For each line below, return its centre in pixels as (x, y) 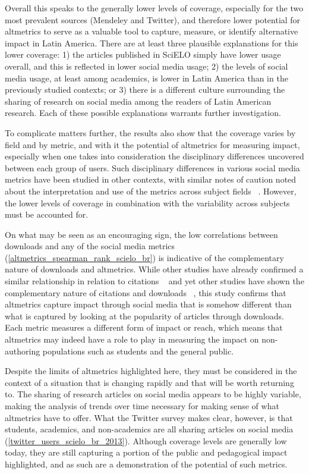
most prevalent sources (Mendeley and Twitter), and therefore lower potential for (153, 19)
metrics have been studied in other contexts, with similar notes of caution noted (151, 179)
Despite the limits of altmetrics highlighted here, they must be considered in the (151, 371)
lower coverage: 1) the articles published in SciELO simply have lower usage (143, 54)
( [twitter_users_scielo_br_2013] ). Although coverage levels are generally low (146, 440)
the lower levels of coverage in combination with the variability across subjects (147, 203)
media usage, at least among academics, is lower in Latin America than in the (146, 78)
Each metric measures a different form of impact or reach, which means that (144, 327)
